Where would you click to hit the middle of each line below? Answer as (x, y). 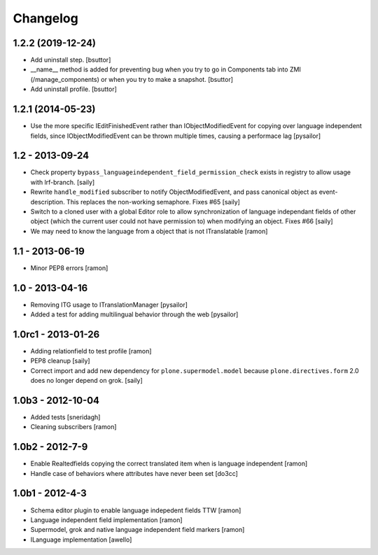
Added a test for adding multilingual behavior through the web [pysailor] (134, 314)
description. (48, 202)
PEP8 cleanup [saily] (60, 361)
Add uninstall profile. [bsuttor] (73, 89)
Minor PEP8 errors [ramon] (69, 268)
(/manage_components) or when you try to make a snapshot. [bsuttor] (132, 79)
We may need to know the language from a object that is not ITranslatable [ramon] (149, 231)
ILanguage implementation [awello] (81, 540)
